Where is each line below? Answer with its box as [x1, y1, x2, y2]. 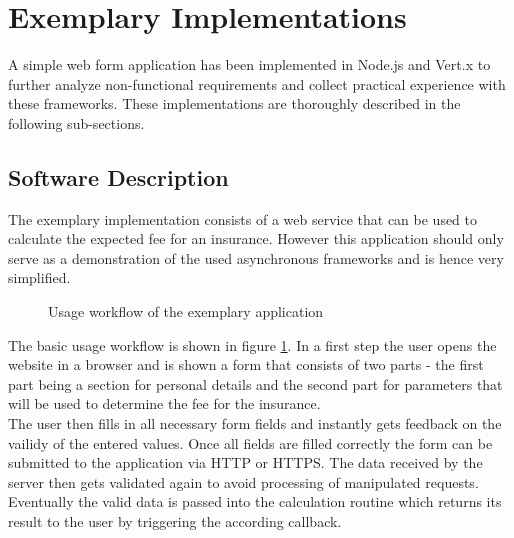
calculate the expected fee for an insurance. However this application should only [8, 228, 504, 249]
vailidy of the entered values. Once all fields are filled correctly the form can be [8, 432, 493, 453]
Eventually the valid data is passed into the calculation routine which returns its [8, 491, 502, 512]
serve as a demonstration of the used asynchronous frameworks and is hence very [8, 247, 504, 268]
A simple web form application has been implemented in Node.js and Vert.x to [8, 54, 491, 75]
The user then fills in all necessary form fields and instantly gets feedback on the [8, 413, 502, 434]
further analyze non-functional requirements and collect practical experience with [8, 73, 506, 94]
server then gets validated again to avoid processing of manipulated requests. [8, 471, 479, 492]
